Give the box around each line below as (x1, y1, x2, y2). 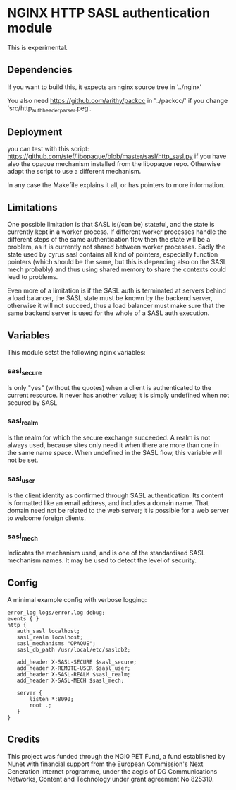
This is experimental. (7, 43, 68, 52)
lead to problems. (7, 273, 58, 281)
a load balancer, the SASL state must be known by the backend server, (7, 294, 213, 302)
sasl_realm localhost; (16, 634, 83, 641)
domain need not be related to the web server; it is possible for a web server (7, 506, 230, 514)
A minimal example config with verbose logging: (7, 596, 147, 604)
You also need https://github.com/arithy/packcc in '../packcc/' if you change (7, 96, 228, 105)
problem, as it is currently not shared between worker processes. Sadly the (7, 242, 225, 252)
